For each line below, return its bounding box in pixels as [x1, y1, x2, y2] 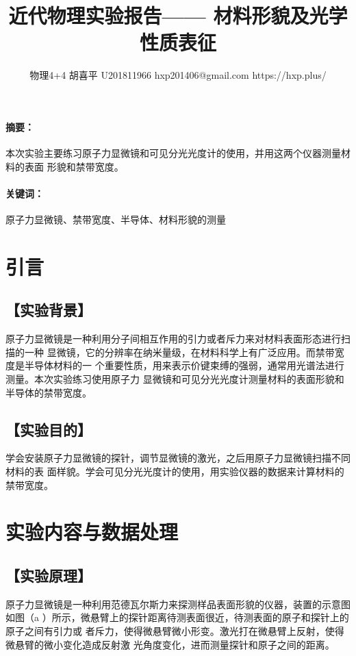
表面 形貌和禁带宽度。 [24, 159, 124, 173]
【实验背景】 [5, 299, 92, 320]
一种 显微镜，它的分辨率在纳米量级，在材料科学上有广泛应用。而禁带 [24, 344, 335, 359]
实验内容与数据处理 [5, 518, 179, 546]
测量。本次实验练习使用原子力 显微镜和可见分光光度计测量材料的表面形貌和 [5, 372, 344, 386]
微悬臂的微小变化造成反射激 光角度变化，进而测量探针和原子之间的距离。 [5, 637, 335, 651]
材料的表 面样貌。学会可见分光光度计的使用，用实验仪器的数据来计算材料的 [5, 464, 344, 479]
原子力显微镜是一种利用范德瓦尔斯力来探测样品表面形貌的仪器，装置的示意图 [5, 596, 351, 611]
